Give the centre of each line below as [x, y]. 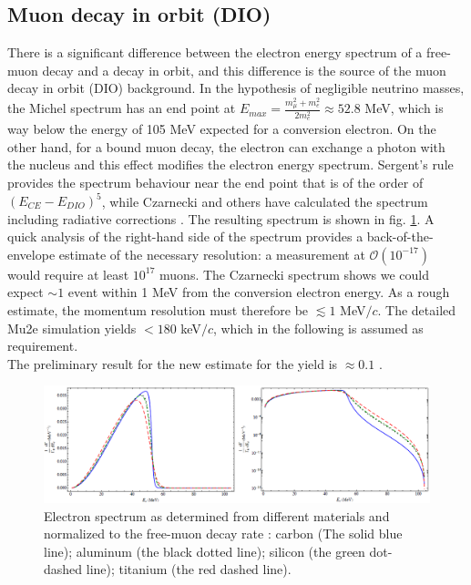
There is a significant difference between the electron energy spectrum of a [215, 52]
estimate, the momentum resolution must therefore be [158, 309]
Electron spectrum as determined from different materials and [217, 515]
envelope [31, 254]
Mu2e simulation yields [72, 328]
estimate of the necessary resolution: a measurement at [212, 254]
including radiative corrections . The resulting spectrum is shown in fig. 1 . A [221, 218]
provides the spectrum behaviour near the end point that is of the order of [215, 182]
